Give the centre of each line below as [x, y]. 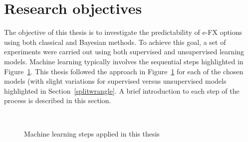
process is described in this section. [58, 100]
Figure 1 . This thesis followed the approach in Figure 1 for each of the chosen [124, 71]
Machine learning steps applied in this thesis [92, 134]
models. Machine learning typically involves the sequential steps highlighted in [124, 61]
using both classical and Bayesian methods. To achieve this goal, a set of [115, 42]
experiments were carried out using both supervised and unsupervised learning [124, 52]
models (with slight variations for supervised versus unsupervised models [115, 81]
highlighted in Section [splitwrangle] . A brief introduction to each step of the [122, 90]
